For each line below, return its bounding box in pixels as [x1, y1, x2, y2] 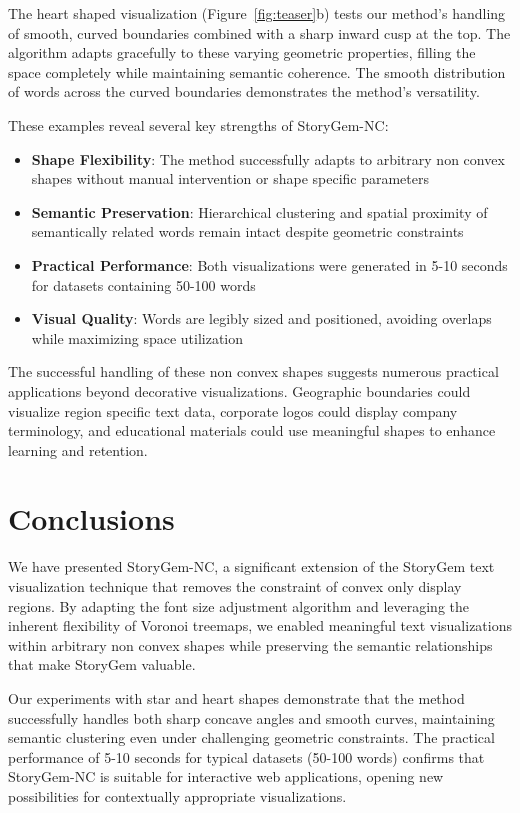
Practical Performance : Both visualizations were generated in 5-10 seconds [31, 254, 508, 275]
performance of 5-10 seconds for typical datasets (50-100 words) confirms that [8, 746, 485, 767]
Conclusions [8, 498, 175, 539]
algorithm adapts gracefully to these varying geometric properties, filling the [8, 42, 476, 63]
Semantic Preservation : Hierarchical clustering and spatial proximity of [31, 201, 488, 222]
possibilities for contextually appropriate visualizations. [8, 785, 347, 806]
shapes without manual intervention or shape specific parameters [31, 168, 430, 189]
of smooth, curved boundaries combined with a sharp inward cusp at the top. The [8, 22, 511, 43]
